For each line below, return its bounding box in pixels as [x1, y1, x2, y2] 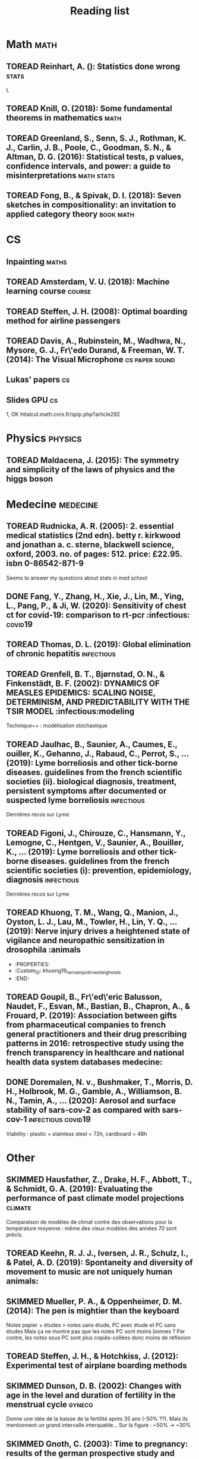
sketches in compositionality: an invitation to [6, 200, 176, 210]
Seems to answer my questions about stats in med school [6, 574, 147, 581]
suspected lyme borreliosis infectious [6, 795, 146, 805]
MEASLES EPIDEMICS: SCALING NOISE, [6, 687, 156, 697]
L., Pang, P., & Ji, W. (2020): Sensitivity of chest [6, 601, 187, 611]
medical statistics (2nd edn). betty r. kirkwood [6, 531, 181, 541]
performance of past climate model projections [6, 1193, 185, 1203]
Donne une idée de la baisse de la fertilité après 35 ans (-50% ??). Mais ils [6, 1415, 188, 1423]
